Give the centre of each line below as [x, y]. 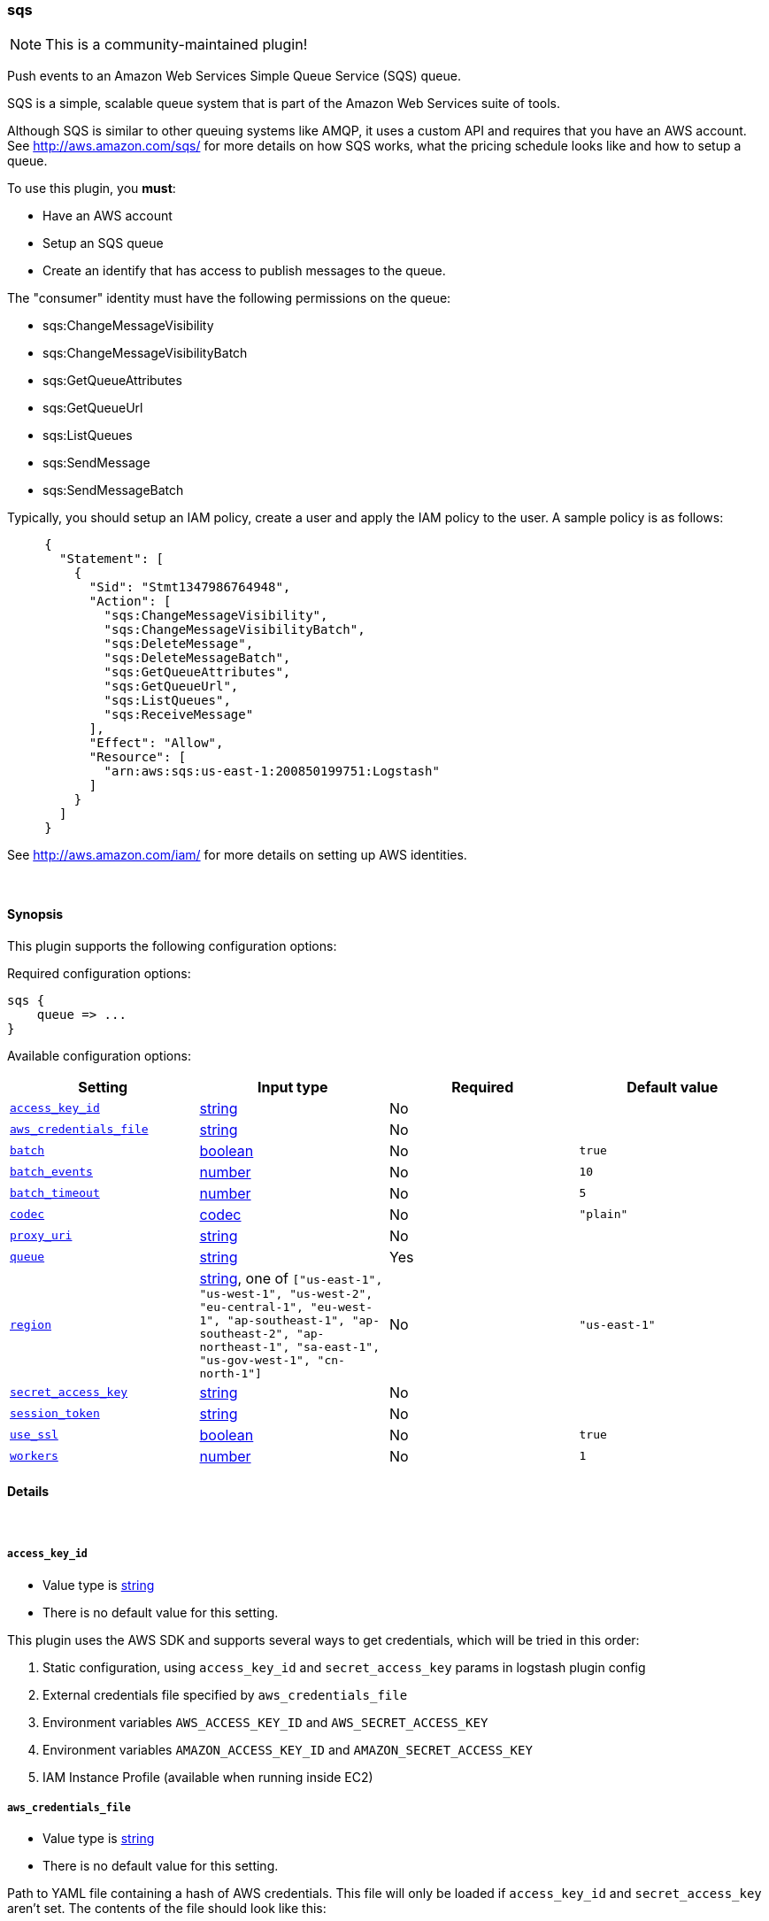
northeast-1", [245, 1346]
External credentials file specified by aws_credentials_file [225, 1694]
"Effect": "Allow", [156, 743]
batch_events [51, 1172]
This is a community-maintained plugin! [177, 45]
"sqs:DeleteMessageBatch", [197, 658]
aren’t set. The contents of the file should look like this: [167, 1909]
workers [34, 1456]
